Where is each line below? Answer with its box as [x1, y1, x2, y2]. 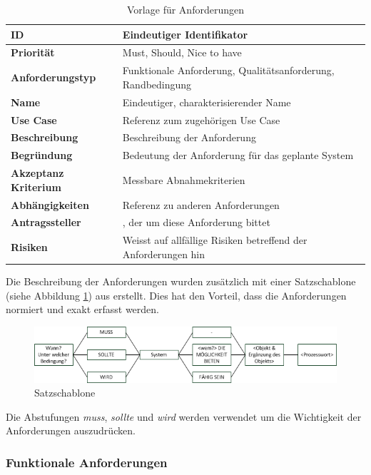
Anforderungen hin [122, 246, 205, 261]
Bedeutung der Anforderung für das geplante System [122, 148, 354, 163]
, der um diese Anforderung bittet [122, 215, 270, 230]
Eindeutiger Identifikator [122, 26, 248, 41]
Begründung [11, 148, 73, 163]
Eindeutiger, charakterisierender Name [122, 94, 291, 109]
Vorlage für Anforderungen [127, 2, 244, 16]
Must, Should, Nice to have [122, 45, 242, 60]
